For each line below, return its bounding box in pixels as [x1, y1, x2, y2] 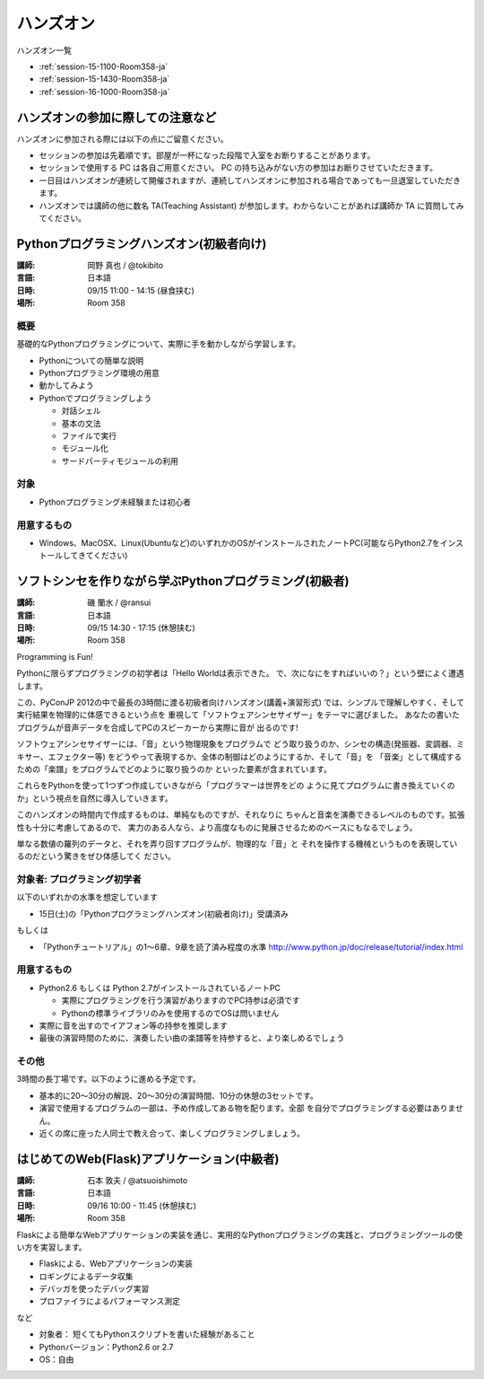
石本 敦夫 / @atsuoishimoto [87, 1174, 188, 1185]
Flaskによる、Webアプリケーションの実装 [39, 1258, 193, 1269]
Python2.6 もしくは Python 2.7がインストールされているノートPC [39, 982, 281, 993]
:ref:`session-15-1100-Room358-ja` [39, 61, 169, 72]
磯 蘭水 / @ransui [87, 597, 151, 608]
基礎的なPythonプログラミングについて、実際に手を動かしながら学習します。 [16, 338, 301, 349]
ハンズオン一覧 [16, 45, 72, 56]
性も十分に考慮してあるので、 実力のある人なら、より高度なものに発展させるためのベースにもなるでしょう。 [16, 821, 418, 832]
